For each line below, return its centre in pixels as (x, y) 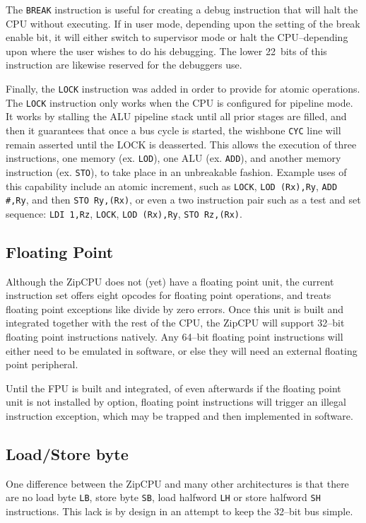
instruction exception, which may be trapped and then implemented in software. (179, 416)
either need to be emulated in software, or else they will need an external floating (182, 350)
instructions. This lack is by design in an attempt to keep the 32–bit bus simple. (179, 511)
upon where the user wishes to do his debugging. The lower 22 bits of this (166, 51)
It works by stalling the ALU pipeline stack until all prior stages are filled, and (176, 116)
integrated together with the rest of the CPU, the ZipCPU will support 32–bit (175, 323)
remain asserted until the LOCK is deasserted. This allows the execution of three (181, 144)
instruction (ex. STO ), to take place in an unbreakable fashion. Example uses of (176, 171)
